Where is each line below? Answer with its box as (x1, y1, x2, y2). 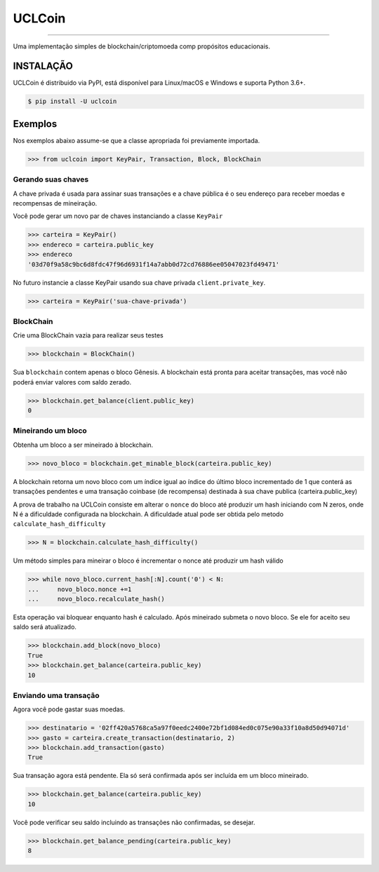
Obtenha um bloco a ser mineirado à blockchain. (13, 441, 154, 449)
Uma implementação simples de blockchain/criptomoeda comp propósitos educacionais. (13, 42, 270, 51)
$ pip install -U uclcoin (27, 98, 117, 105)
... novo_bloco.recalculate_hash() (27, 595, 165, 603)
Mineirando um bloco (13, 426, 87, 436)
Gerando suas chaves (13, 175, 89, 185)
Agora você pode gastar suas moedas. (13, 705, 126, 713)
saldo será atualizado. (13, 623, 77, 631)
